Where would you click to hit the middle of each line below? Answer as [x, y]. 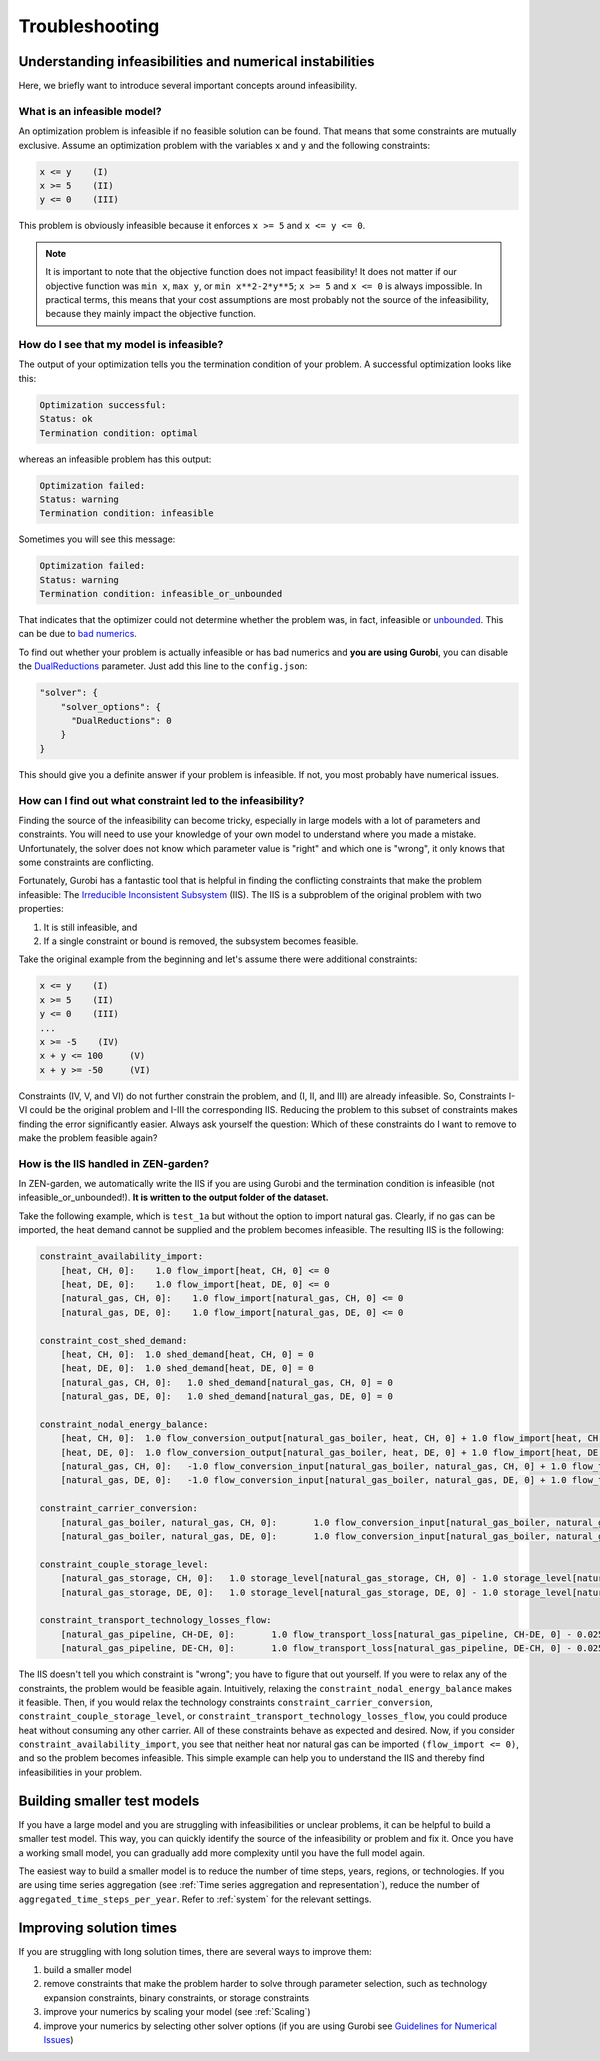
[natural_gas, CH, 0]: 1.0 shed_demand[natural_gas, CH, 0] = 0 [227, 1382]
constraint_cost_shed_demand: [113, 1340]
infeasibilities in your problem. [80, 1772]
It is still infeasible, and [90, 927]
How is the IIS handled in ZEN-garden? [114, 1163]
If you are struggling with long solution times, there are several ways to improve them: [195, 1951]
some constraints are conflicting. [86, 862]
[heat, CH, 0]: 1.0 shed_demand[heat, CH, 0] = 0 [187, 1354]
